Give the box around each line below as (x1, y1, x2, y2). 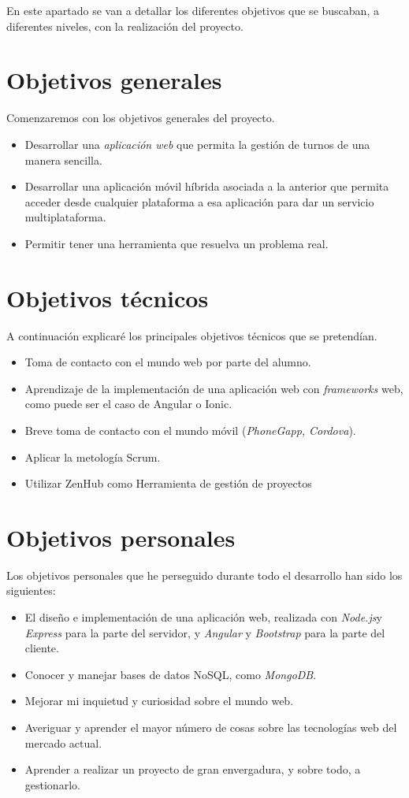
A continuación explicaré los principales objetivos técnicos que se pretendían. (6, 327, 377, 343)
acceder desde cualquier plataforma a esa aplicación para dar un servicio (24, 193, 374, 210)
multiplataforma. (24, 209, 106, 225)
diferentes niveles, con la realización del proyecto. (6, 17, 244, 34)
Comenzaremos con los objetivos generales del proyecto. (6, 109, 275, 126)
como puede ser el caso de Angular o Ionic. (24, 395, 232, 412)
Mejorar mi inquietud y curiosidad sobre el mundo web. (24, 692, 294, 709)
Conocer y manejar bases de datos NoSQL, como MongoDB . (24, 666, 317, 682)
